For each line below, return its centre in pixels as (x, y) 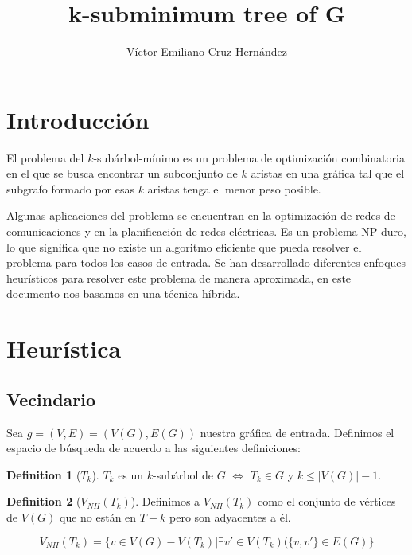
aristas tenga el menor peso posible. (234, 188)
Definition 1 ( (44, 474)
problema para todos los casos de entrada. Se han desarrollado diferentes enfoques (206, 262)
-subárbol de (183, 474)
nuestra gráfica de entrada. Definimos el (297, 432)
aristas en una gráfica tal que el (328, 173)
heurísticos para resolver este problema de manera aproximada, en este (179, 277)
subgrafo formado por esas (70, 188)
